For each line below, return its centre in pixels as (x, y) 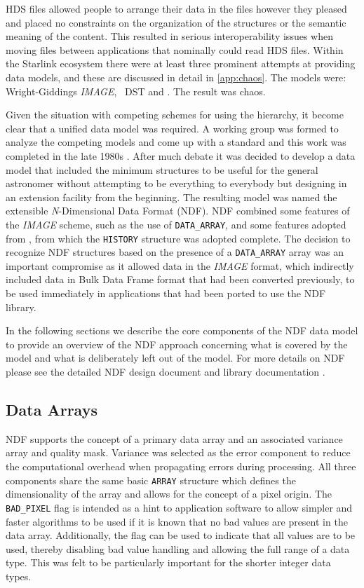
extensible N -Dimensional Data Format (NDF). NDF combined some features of (178, 211)
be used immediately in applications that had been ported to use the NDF (166, 293)
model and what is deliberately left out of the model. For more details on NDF (175, 358)
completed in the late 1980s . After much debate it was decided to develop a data (181, 155)
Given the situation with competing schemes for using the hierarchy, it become (175, 115)
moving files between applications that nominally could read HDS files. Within (175, 49)
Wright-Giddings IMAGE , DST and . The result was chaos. (136, 91)
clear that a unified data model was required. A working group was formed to (172, 128)
